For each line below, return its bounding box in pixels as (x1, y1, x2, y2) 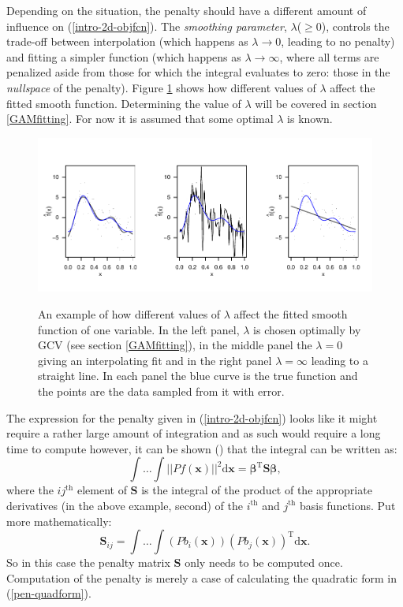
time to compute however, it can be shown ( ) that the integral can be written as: (6, 440, 397, 456)
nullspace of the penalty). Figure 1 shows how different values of (6, 79, 316, 95)
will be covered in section (255, 95, 377, 111)
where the (6, 482, 54, 498)
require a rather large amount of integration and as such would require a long (6, 425, 381, 441)
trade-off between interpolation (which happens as (6, 33, 248, 50)
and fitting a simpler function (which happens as (6, 48, 241, 65)
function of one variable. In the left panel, (38, 321, 240, 337)
